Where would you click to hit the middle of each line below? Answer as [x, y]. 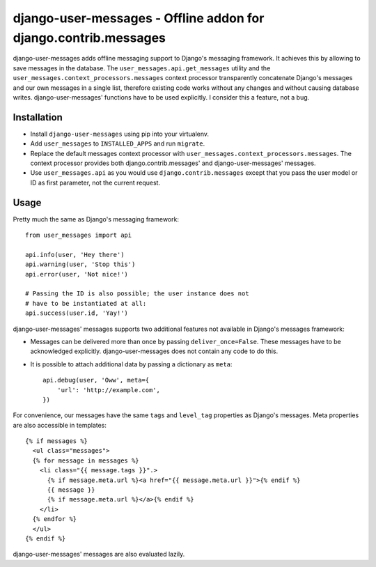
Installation [38, 117]
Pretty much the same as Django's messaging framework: [96, 219]
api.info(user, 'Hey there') [75, 255]
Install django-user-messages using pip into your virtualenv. [119, 134]
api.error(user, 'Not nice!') [77, 274]
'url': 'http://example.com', [108, 390]
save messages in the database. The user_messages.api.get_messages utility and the [142, 68]
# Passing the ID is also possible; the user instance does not [138, 294]
